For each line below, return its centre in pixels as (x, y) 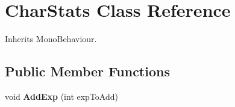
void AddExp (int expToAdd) (61, 96)
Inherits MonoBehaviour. (51, 39)
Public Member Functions (87, 71)
